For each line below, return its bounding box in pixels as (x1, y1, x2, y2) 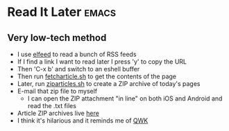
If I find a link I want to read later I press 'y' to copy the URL (17, 58, 187, 66)
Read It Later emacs (7, 4, 117, 20)
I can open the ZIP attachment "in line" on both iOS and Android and (27, 94, 223, 103)
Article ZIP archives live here (17, 109, 99, 117)
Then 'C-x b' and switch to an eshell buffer (17, 65, 140, 73)
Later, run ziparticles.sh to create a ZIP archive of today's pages (17, 80, 201, 87)
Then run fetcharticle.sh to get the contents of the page (17, 72, 177, 80)
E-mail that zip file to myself (17, 87, 98, 95)
